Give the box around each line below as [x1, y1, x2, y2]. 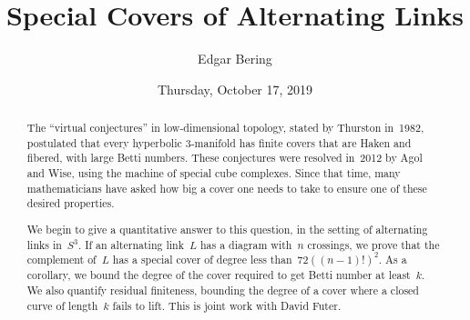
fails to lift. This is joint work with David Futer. [112, 297, 342, 313]
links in [26, 236, 62, 252]
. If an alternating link [77, 236, 184, 252]
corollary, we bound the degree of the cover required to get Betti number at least [26, 267, 411, 283]
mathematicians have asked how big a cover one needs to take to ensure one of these [26, 180, 427, 195]
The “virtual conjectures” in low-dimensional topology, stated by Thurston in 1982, [26, 120, 424, 135]
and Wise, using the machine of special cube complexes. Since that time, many [26, 165, 401, 181]
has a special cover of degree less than [112, 252, 292, 267]
